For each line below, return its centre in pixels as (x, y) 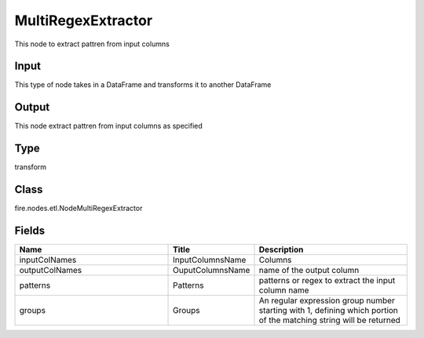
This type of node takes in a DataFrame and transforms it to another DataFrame (143, 85)
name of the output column (309, 271)
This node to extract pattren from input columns (92, 44)
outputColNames (51, 271)
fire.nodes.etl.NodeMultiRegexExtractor (79, 209)
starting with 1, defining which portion (328, 311)
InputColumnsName (210, 260)
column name (284, 290)
